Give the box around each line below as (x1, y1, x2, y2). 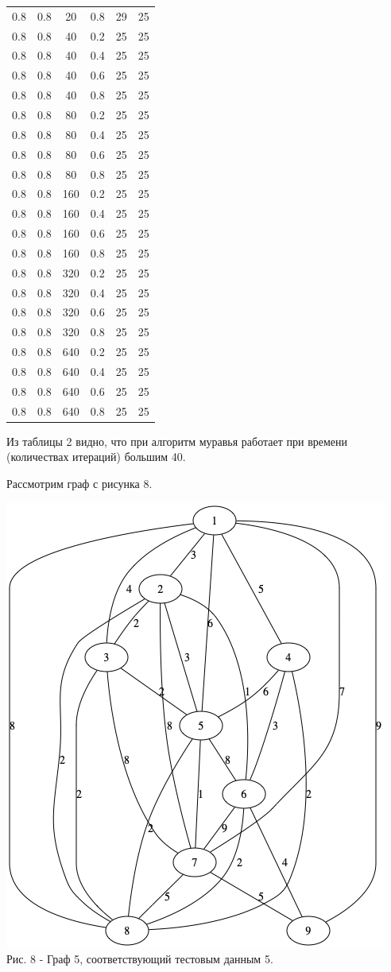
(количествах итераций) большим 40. (6, 448, 186, 465)
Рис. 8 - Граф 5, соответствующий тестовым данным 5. (6, 951, 273, 967)
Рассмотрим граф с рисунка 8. (6, 474, 153, 491)
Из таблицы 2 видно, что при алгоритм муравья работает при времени (6, 432, 348, 449)
